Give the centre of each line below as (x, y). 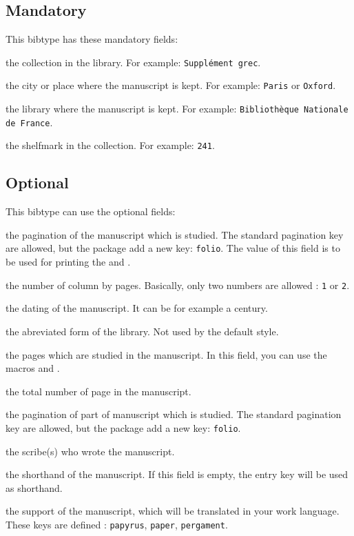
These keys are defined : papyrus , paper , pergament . (117, 524)
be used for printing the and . (68, 262)
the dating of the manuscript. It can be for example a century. (137, 308)
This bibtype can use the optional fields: (91, 211)
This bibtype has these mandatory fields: (92, 39)
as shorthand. (34, 487)
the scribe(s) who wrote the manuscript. (90, 451)
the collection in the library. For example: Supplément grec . (133, 62)
